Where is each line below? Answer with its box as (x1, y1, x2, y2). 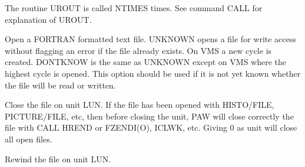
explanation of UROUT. (5, 13, 92, 25)
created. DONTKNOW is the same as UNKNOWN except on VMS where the (5, 56, 287, 68)
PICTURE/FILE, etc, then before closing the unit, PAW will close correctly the (5, 110, 294, 122)
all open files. (5, 132, 52, 145)
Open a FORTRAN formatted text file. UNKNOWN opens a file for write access (5, 33, 296, 45)
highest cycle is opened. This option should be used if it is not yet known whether (5, 67, 301, 79)
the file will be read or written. (5, 79, 116, 91)
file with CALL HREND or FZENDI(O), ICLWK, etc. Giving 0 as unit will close (5, 121, 297, 134)
